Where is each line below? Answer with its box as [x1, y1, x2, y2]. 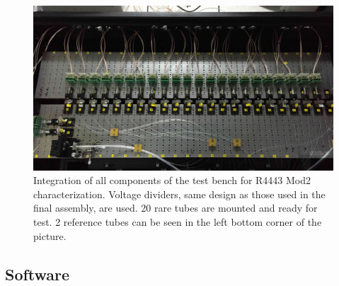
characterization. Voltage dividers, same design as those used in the [33, 186, 326, 201]
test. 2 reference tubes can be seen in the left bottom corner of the [33, 214, 322, 229]
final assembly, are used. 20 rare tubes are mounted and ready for [33, 200, 318, 215]
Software [5, 263, 70, 285]
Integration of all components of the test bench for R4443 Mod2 [33, 173, 311, 188]
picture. [33, 228, 67, 243]
